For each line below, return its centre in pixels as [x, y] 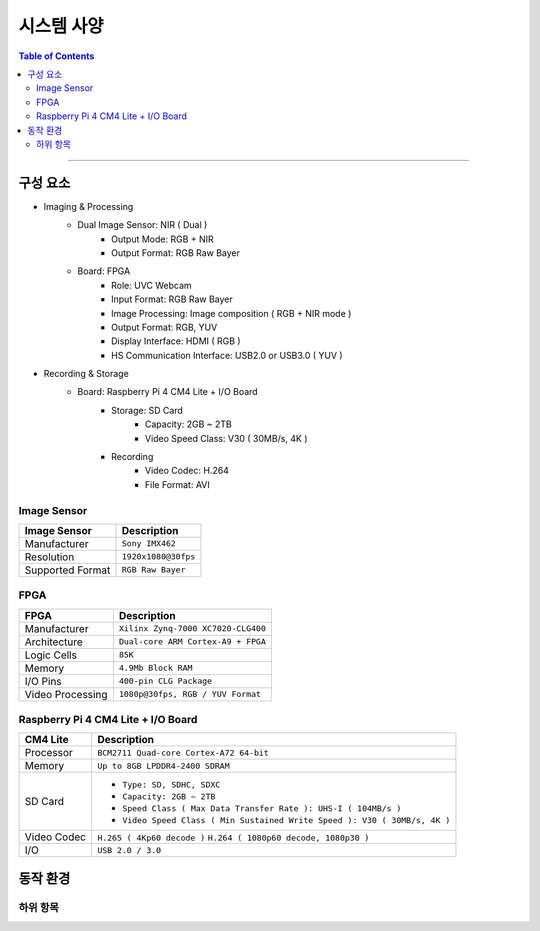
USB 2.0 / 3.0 [129, 850]
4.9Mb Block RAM [155, 668]
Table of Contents [56, 56]
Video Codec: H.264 [187, 471]
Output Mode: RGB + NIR [162, 239]
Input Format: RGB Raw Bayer [172, 299]
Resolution [49, 557]
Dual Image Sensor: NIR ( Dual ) [142, 225]
